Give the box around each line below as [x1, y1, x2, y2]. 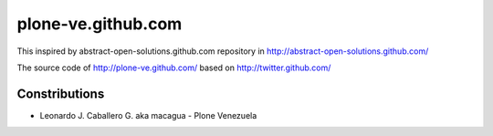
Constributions [16, 86, 105, 101]
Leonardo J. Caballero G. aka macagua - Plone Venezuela [39, 110, 257, 120]
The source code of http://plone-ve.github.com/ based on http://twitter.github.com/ [16, 62, 331, 73]
